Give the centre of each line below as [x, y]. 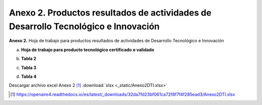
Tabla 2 [29, 59]
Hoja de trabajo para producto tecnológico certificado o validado [88, 50]
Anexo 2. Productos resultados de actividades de [110, 13]
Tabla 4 [29, 76]
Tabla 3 [29, 68]
